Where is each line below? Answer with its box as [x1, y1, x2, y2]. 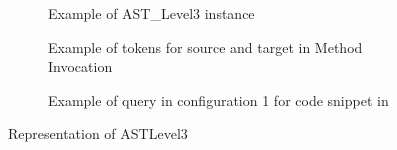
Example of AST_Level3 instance [48, 3, 255, 23]
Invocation [48, 56, 113, 77]
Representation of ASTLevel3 [8, 123, 188, 144]
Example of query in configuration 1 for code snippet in [48, 89, 389, 110]
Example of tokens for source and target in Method [48, 36, 363, 57]
